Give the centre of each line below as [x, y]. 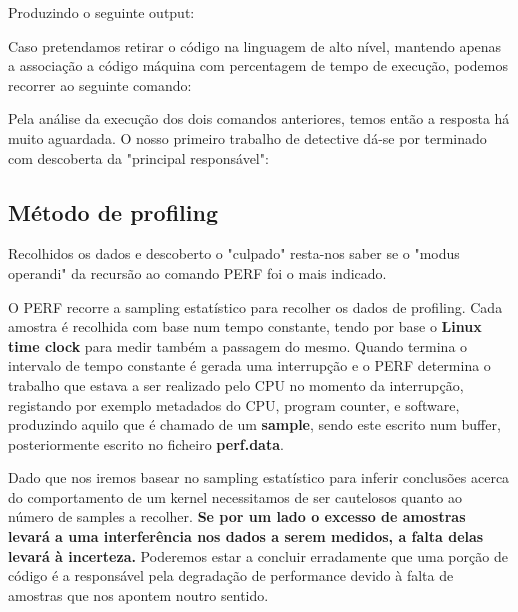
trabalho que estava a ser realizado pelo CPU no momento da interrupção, [236, 384]
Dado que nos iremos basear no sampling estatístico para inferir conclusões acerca [259, 477]
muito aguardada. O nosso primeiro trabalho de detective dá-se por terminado [247, 137]
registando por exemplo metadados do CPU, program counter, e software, [234, 404]
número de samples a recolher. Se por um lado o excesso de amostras [237, 516]
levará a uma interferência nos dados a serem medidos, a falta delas [246, 536]
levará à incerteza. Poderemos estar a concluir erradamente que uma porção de [258, 555]
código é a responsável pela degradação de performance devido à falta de [231, 575]
